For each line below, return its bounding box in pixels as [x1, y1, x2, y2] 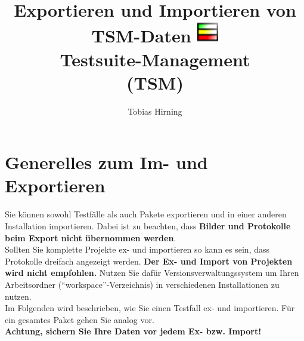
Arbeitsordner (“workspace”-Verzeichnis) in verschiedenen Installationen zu [5, 278, 280, 290]
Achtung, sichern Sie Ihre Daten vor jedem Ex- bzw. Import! [5, 325, 262, 337]
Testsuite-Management [60, 47, 250, 71]
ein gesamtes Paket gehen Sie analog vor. [5, 313, 154, 325]
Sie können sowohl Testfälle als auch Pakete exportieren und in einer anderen [5, 208, 287, 220]
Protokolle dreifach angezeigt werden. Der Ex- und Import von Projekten [5, 254, 293, 267]
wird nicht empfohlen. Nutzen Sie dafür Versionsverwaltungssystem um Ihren [5, 266, 299, 279]
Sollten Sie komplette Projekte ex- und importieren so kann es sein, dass [5, 243, 270, 256]
